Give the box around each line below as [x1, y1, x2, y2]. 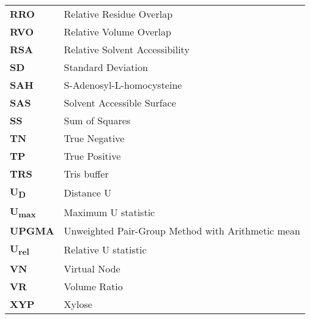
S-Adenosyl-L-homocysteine [64, 78, 182, 92]
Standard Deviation [64, 60, 148, 74]
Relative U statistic [64, 242, 147, 257]
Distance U [64, 185, 112, 200]
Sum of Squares [64, 113, 131, 127]
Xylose [64, 296, 92, 311]
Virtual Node [64, 261, 120, 276]
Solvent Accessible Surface [64, 96, 176, 110]
